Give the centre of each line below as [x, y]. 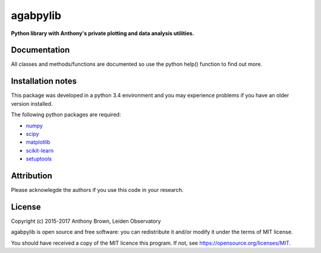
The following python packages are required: [66, 115]
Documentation [40, 50]
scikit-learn [40, 150]
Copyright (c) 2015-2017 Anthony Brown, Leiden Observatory [86, 221]
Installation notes [44, 81]
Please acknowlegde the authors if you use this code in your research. [97, 190]
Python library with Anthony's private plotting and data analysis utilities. [103, 33]
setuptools [39, 159]
